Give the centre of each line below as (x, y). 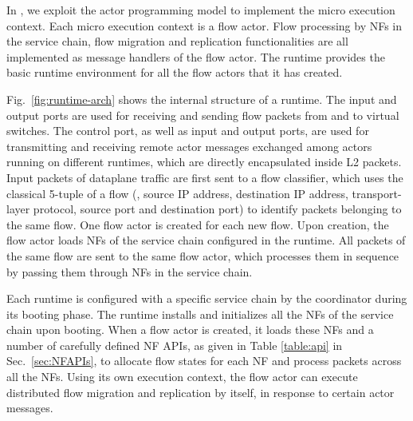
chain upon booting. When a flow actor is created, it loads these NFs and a (190, 330)
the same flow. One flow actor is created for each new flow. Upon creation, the (198, 224)
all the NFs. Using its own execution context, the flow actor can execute (182, 377)
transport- (377, 193)
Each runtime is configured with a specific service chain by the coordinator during (207, 298)
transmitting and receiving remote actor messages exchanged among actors (189, 146)
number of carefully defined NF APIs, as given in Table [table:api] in (175, 345)
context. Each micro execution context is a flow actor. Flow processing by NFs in (205, 25)
